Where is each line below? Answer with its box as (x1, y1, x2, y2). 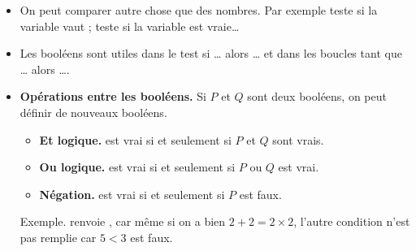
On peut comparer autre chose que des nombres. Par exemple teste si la (19, 2, 378, 18)
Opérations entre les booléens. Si (19, 88, 206, 105)
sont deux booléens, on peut (247, 88, 387, 105)
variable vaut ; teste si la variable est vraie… (19, 17, 240, 34)
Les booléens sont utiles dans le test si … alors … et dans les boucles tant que (19, 45, 402, 62)
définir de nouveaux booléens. (19, 103, 167, 120)
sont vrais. (272, 131, 324, 148)
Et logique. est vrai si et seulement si (39, 131, 232, 148)
